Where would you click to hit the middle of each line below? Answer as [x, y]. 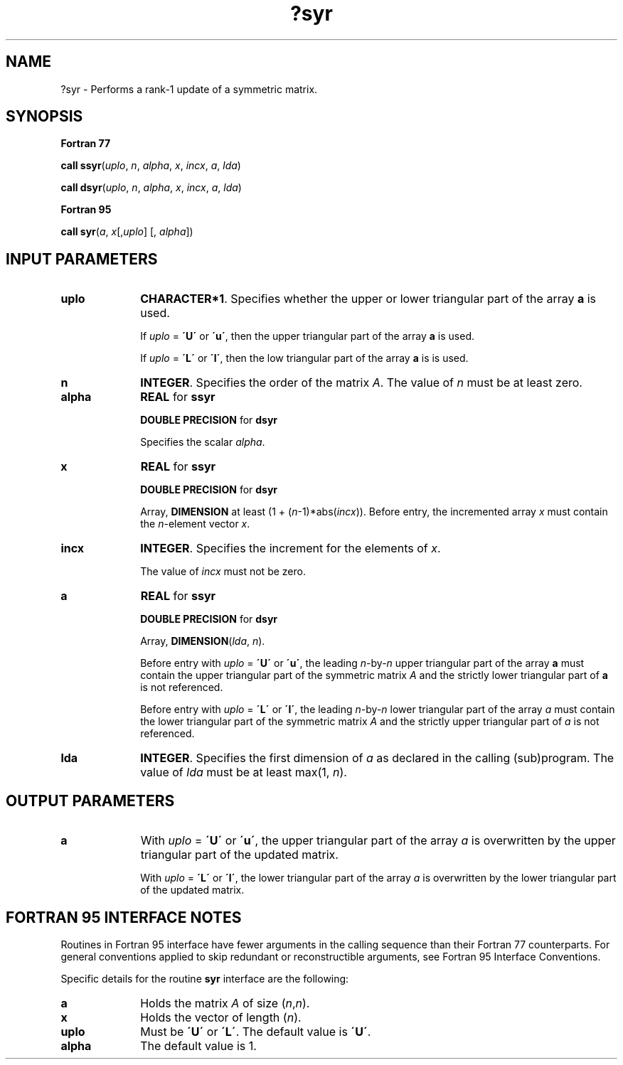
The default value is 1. [198, 1045]
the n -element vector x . [195, 524]
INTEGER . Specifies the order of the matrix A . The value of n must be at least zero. [361, 383]
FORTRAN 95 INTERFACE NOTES [124, 917]
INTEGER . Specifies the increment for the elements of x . [291, 548]
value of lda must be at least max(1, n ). [244, 772]
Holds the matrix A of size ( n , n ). [225, 1003]
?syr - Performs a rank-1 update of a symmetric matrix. [189, 89]
